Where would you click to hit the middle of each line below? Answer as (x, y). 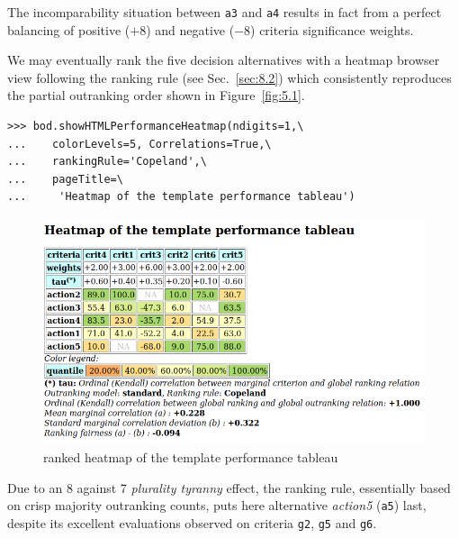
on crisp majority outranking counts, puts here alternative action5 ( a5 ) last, (217, 505)
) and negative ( (190, 29)
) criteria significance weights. (332, 29)
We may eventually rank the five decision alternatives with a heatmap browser (224, 60)
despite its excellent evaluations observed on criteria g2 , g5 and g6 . (192, 523)
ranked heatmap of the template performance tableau (191, 457)
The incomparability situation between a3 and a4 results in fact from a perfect (225, 12)
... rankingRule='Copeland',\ (107, 162)
